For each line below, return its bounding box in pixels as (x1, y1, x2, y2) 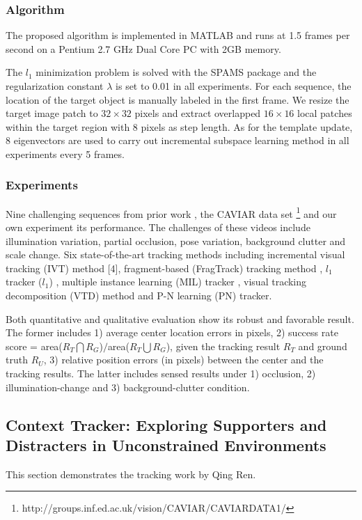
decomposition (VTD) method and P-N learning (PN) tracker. (6, 288, 272, 302)
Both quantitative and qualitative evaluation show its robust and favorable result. (6, 311, 354, 326)
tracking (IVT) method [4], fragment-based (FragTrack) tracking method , (6, 260, 323, 275)
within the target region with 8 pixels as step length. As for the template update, (6, 119, 353, 134)
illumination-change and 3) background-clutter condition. (6, 379, 250, 394)
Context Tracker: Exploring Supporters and (6, 413, 327, 435)
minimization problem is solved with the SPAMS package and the (36, 65, 317, 79)
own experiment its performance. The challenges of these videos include (6, 220, 310, 235)
